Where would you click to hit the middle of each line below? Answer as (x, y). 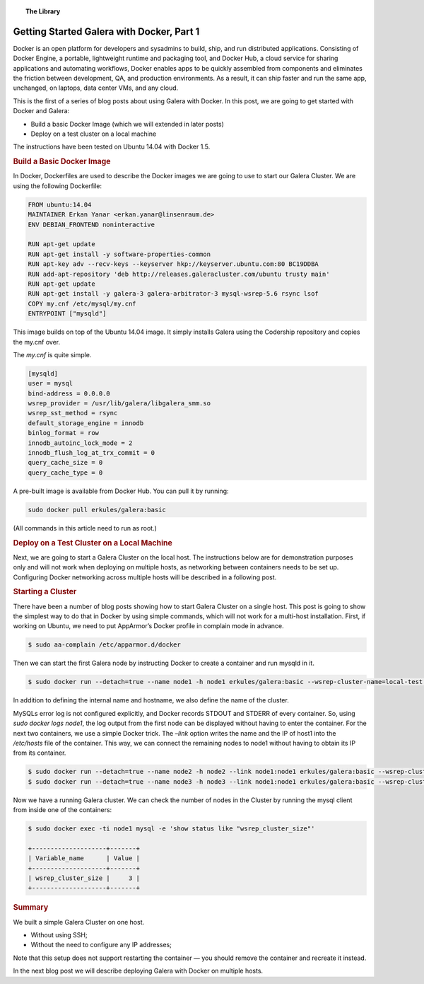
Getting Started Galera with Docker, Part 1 (106, 31)
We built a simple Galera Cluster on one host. (79, 922)
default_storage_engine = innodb (86, 423)
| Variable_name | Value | (84, 858)
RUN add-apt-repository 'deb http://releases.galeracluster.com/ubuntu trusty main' (179, 274)
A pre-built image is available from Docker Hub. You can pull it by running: (121, 491)
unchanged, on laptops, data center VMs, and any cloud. (96, 88)
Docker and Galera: (41, 111)
